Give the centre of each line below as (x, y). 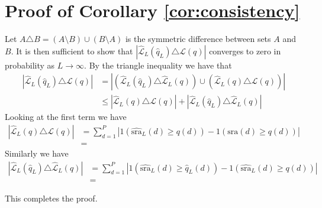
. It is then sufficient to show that (72, 51)
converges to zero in (245, 51)
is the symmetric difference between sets (198, 39)
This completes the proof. (51, 198)
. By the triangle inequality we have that (158, 65)
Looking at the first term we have (66, 117)
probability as (30, 65)
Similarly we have (37, 153)
